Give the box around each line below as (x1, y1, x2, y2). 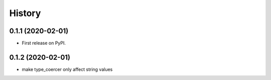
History (9, 8, 41, 19)
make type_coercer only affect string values (22, 66, 113, 72)
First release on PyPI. (22, 40, 66, 46)
